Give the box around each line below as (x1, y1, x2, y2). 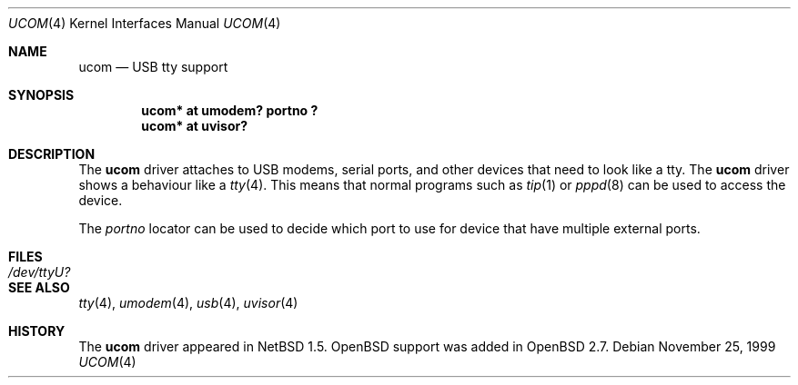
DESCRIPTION (8, 146, 96, 162)
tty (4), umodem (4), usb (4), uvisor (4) (78, 295, 298, 311)
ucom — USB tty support (78, 59, 228, 74)
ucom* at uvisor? (141, 118, 248, 133)
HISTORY (8, 323, 66, 339)
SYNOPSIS (8, 87, 75, 103)
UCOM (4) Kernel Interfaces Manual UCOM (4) (8, 15, 281, 31)
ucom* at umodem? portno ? (141, 103, 318, 118)
